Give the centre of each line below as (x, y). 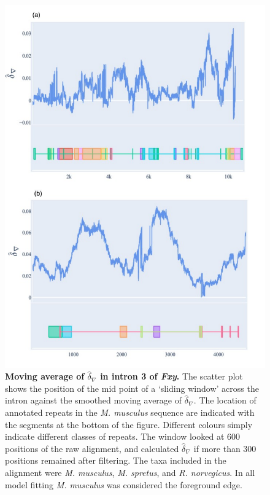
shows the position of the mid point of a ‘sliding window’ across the (132, 388)
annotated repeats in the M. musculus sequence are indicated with (130, 412)
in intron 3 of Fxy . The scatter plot (172, 376)
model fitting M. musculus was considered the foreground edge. (124, 484)
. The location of (225, 400)
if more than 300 (225, 448)
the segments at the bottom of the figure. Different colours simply (129, 424)
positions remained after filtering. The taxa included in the (116, 460)
